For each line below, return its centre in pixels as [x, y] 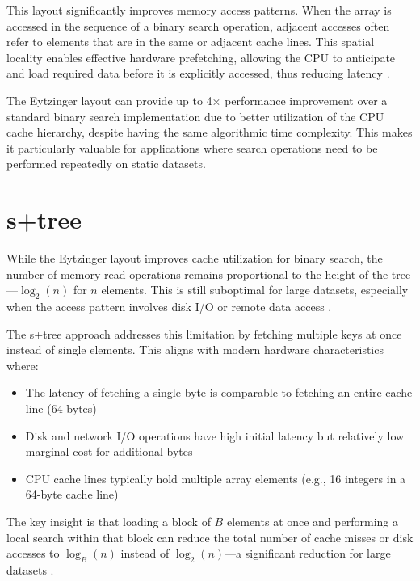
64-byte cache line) [72, 494]
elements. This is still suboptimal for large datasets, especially [255, 290]
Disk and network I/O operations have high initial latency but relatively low [215, 435]
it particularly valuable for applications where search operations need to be [192, 147]
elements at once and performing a [312, 521]
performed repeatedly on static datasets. [106, 164]
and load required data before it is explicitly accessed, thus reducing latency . [198, 73]
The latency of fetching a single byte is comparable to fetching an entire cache [219, 392]
